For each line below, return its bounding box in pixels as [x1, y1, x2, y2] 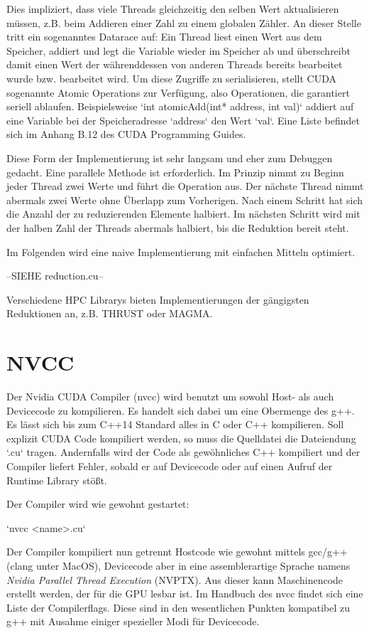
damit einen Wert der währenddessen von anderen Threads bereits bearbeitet [6, 57, 343, 72]
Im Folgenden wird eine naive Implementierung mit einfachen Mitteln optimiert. [6, 244, 356, 259]
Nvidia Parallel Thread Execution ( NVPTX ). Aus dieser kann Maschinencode [6, 572, 343, 587]
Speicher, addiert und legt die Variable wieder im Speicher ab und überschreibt [6, 43, 351, 58]
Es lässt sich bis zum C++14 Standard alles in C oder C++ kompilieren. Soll [6, 417, 344, 432]
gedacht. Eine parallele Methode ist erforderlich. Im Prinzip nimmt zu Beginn [6, 164, 344, 179]
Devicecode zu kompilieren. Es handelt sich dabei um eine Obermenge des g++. [6, 403, 355, 417]
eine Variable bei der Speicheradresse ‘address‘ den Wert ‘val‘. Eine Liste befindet [6, 112, 360, 127]
